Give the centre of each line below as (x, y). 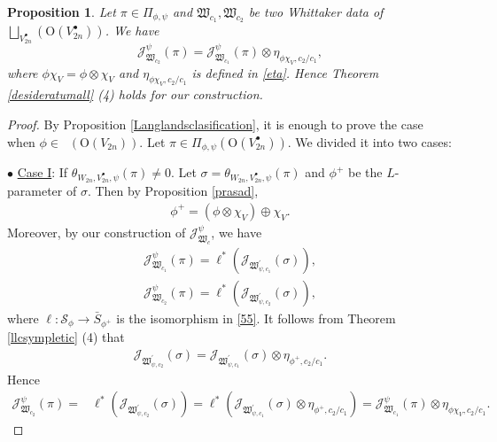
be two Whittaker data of (316, 12)
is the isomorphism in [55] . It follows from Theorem (256, 318)
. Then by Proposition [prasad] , (173, 191)
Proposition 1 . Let (62, 12)
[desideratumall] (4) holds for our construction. (135, 94)
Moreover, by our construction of (97, 232)
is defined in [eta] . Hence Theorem (285, 72)
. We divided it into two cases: (369, 141)
